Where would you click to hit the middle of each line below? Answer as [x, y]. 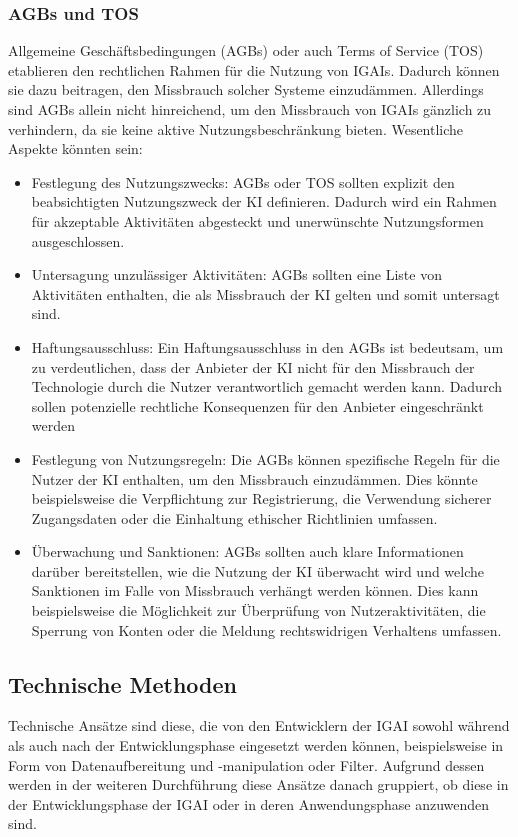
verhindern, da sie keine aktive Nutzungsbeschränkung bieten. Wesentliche [236, 128]
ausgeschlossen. [78, 240]
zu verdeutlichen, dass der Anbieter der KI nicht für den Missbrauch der [253, 366]
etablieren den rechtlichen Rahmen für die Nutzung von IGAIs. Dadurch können [254, 69]
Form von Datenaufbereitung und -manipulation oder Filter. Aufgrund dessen [246, 764]
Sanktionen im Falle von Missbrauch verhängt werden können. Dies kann [255, 590]
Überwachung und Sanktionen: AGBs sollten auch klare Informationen [247, 551]
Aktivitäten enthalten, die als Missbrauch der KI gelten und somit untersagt [265, 293]
